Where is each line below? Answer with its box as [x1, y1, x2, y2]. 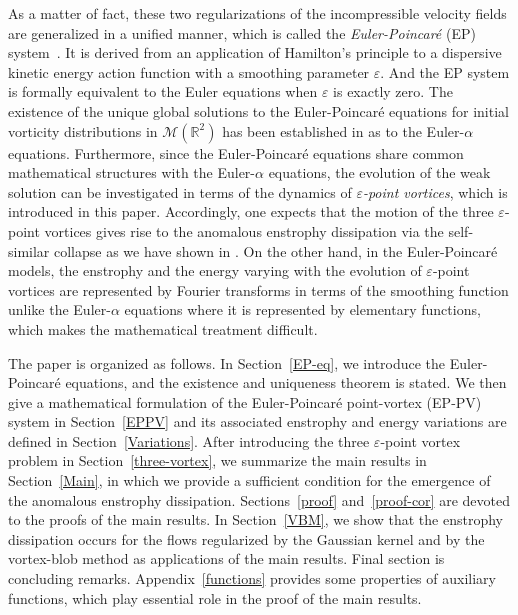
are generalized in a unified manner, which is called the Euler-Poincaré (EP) [8, 22, 476, 43]
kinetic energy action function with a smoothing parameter [8, 61, 370, 82]
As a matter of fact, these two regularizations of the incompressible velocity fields [8, 3, 507, 23]
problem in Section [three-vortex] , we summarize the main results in [8, 450, 427, 471]
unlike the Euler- [8, 299, 111, 320]
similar [8, 240, 50, 261]
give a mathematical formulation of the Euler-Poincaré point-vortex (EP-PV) [8, 391, 482, 412]
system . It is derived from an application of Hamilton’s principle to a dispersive [8, 42, 502, 63]
